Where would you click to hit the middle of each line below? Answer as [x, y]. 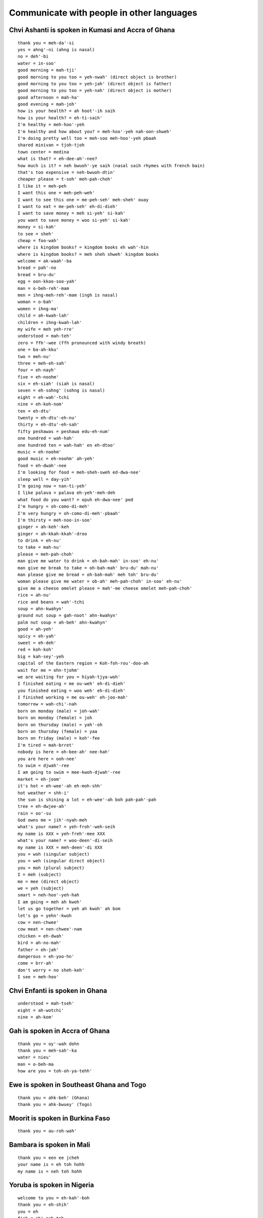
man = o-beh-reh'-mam [43, 288]
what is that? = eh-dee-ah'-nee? [57, 159]
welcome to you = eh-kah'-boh [54, 1198]
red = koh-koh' [36, 650]
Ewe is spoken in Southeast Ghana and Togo [78, 1085]
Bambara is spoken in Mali [49, 1145]
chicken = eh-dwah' [41, 936]
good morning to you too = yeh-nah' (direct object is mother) [95, 91]
